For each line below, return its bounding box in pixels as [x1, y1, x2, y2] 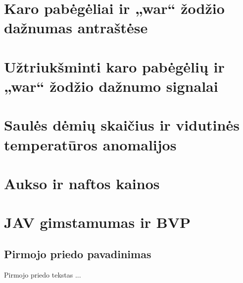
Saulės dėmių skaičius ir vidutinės [4, 115, 240, 135]
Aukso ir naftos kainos [4, 173, 160, 193]
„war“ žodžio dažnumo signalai [4, 75, 218, 96]
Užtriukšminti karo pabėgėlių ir [4, 56, 225, 76]
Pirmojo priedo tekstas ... [4, 269, 81, 280]
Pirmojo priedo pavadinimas [4, 246, 151, 261]
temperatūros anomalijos [4, 134, 177, 154]
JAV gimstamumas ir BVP [4, 212, 191, 232]
